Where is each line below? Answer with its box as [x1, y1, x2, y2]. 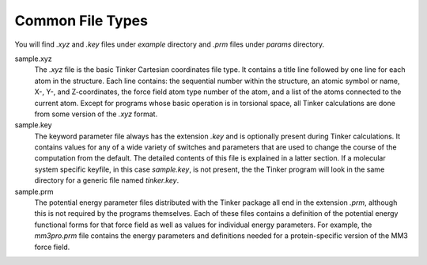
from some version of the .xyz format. [34, 109, 158, 119]
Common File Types [14, 12, 148, 29]
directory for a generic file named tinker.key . [34, 176, 179, 185]
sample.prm [14, 187, 54, 196]
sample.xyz [14, 54, 52, 63]
